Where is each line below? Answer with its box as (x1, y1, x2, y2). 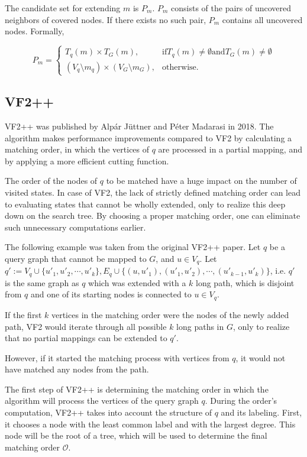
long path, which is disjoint (196, 276, 295, 289)
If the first (5, 308, 42, 320)
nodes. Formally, (5, 25, 64, 37)
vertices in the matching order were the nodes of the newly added (51, 308, 289, 320)
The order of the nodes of (5, 174, 98, 187)
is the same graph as (5, 276, 79, 289)
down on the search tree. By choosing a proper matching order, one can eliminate (5, 209, 300, 222)
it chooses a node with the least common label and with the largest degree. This (5, 417, 296, 430)
